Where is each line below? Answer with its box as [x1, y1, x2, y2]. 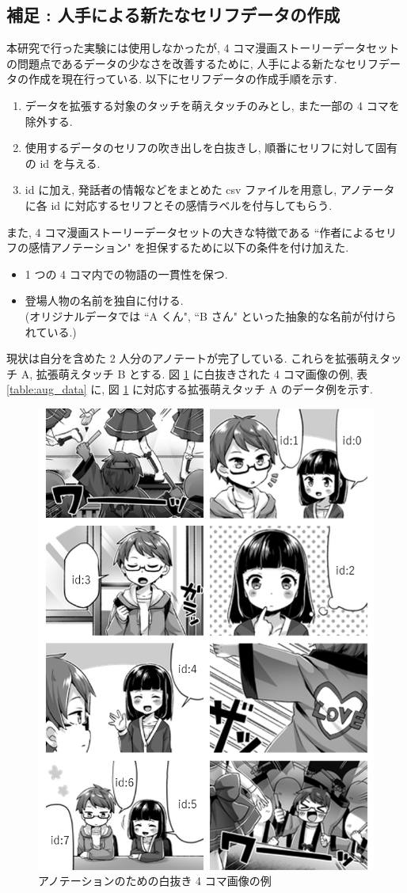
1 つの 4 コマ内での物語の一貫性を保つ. [25, 265, 228, 282]
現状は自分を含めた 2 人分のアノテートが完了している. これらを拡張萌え [6, 350, 380, 367]
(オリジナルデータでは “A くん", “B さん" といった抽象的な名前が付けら [25, 307, 397, 324]
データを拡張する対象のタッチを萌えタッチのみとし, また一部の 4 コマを [25, 97, 400, 113]
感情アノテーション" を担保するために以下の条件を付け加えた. [28, 239, 349, 256]
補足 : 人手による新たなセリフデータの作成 [6, 2, 340, 27]
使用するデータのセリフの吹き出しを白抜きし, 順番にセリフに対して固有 [25, 139, 397, 156]
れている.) [25, 323, 77, 340]
